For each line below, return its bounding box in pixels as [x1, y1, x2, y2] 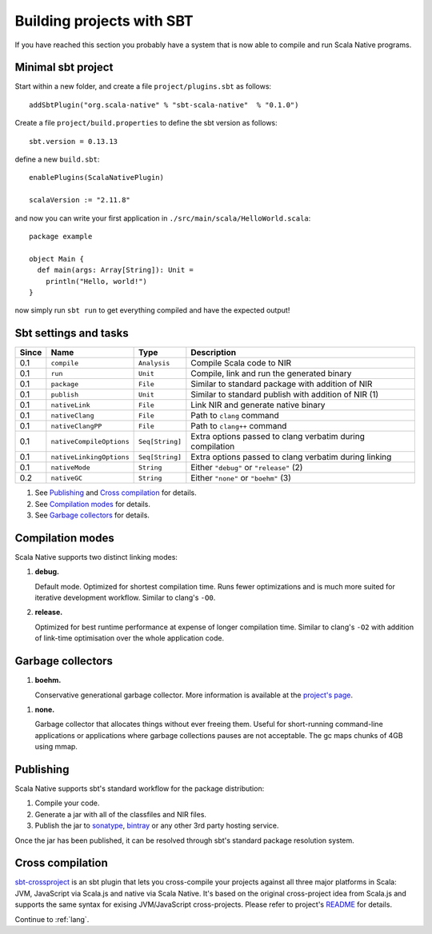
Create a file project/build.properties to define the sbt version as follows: [14, 118, 278, 128]
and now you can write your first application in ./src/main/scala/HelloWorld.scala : [14, 213, 311, 223]
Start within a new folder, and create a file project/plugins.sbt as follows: [14, 82, 272, 91]
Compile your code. [34, 798, 100, 808]
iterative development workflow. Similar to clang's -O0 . [34, 593, 216, 603]
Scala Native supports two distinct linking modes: [14, 552, 178, 561]
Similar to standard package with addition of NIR [190, 378, 373, 389]
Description [190, 347, 236, 358]
